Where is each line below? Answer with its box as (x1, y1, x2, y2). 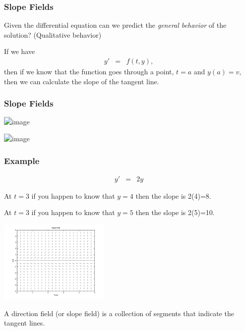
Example (4, 154, 40, 166)
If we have (4, 46, 35, 56)
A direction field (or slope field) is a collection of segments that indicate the (4, 308, 234, 318)
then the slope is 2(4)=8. (135, 190, 211, 201)
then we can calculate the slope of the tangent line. (4, 76, 159, 86)
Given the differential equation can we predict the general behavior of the (4, 20, 227, 30)
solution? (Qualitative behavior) (4, 29, 102, 40)
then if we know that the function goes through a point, (4, 66, 174, 77)
